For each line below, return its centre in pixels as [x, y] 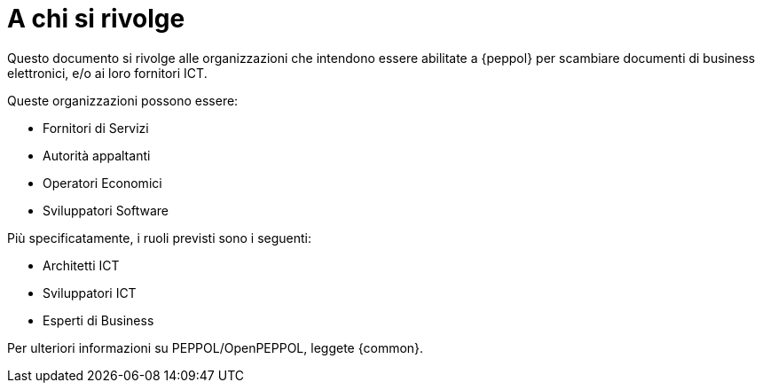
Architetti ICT [81, 265]
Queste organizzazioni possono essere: [123, 100]
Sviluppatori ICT [90, 292]
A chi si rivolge [96, 19]
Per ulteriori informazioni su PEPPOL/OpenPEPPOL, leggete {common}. [216, 347]
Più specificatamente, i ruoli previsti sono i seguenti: [160, 238]
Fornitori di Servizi [96, 128]
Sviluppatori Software [106, 210]
